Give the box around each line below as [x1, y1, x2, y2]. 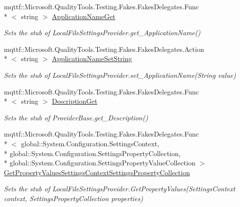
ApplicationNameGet [52, 11, 116, 21]
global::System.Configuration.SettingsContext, [21, 138, 160, 148]
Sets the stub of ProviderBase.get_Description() [4, 112, 148, 122]
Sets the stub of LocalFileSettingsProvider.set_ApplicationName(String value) [4, 69, 236, 80]
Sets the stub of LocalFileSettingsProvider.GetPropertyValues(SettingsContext [4, 184, 236, 194]
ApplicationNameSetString [52, 53, 132, 64]
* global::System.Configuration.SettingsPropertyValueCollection [4, 158, 195, 168]
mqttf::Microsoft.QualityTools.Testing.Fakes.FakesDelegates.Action [4, 44, 204, 54]
